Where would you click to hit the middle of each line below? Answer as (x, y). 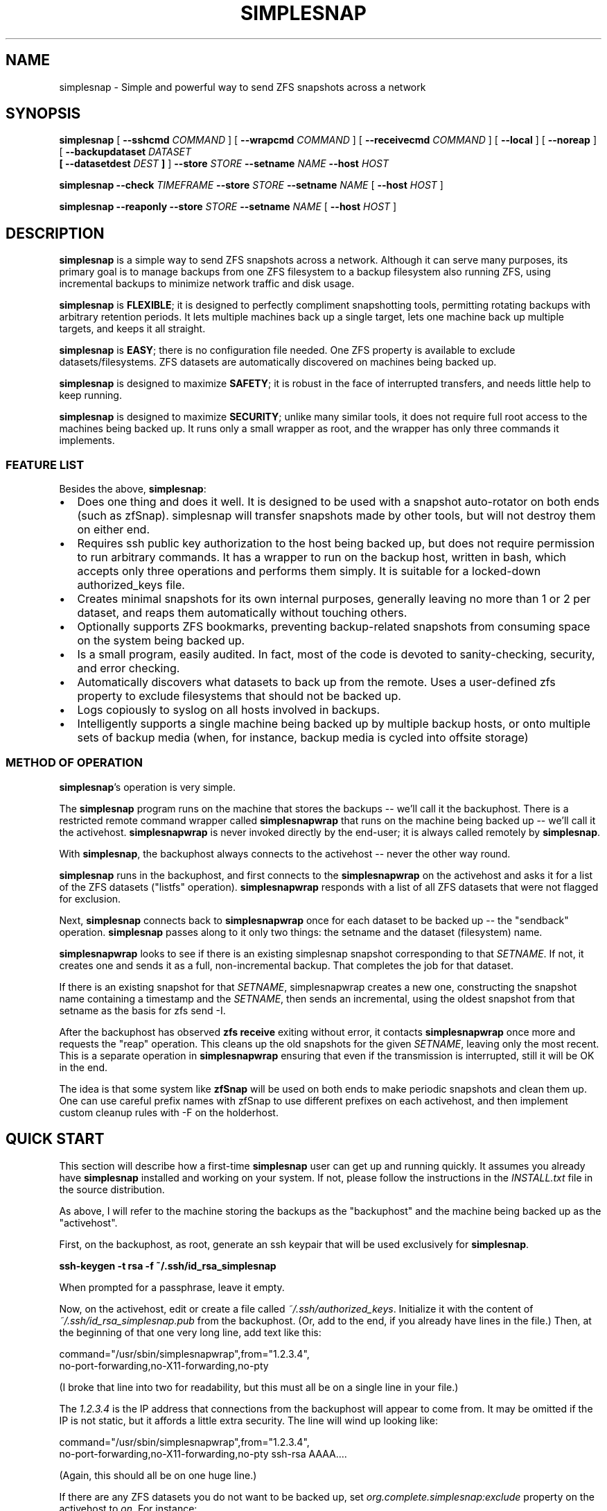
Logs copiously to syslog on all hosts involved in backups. (229, 710)
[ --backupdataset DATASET (125, 152)
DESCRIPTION (55, 233)
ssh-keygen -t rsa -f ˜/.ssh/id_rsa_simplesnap (168, 1265)
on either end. (113, 530)
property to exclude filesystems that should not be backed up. (239, 696)
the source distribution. (112, 1189)
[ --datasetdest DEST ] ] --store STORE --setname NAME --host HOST (224, 164)
